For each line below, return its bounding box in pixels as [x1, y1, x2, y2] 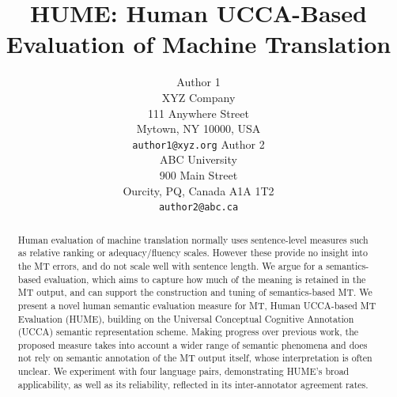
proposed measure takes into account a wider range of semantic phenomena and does [17, 338, 368, 351]
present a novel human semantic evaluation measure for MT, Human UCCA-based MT [17, 298, 376, 312]
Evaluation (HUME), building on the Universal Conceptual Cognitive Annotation [17, 312, 354, 325]
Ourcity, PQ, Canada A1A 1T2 [123, 182, 274, 198]
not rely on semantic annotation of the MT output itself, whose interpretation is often [17, 351, 372, 365]
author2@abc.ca [158, 202, 239, 214]
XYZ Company [161, 89, 236, 105]
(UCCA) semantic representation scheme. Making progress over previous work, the [17, 325, 359, 338]
